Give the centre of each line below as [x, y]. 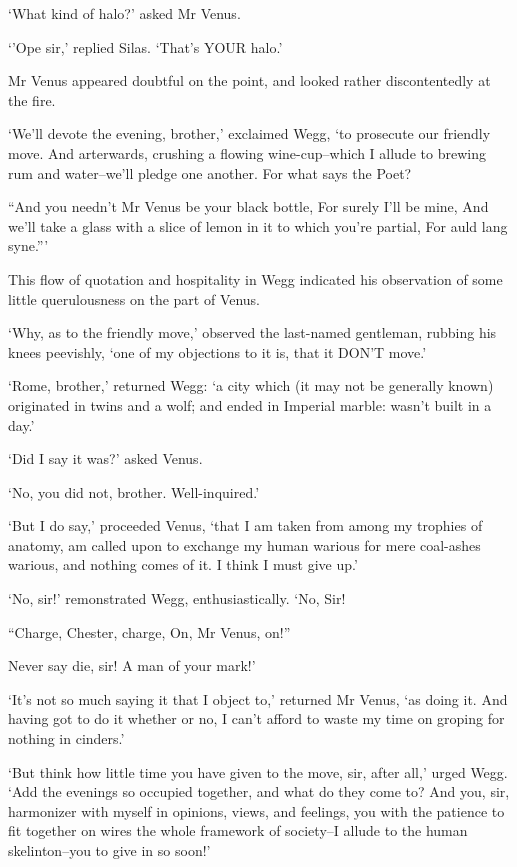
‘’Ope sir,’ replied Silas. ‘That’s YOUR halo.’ [145, 46]
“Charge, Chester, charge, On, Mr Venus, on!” [149, 631]
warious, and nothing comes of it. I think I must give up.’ [183, 564]
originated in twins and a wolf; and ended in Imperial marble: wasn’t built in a [250, 404]
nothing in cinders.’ [66, 738]
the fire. [32, 99]
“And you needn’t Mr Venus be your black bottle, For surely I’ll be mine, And [248, 206]
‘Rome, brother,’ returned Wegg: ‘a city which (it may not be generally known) [251, 385]
